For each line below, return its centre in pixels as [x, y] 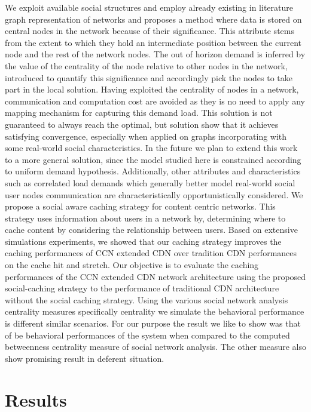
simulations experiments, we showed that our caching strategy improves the [143, 241]
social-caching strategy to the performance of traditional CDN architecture [142, 288]
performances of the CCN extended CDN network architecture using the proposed [155, 276]
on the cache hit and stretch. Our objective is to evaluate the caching [132, 265]
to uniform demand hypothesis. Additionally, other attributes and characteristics [153, 171]
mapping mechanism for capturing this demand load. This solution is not [139, 113]
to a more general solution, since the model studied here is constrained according [153, 159]
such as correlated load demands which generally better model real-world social [150, 182]
